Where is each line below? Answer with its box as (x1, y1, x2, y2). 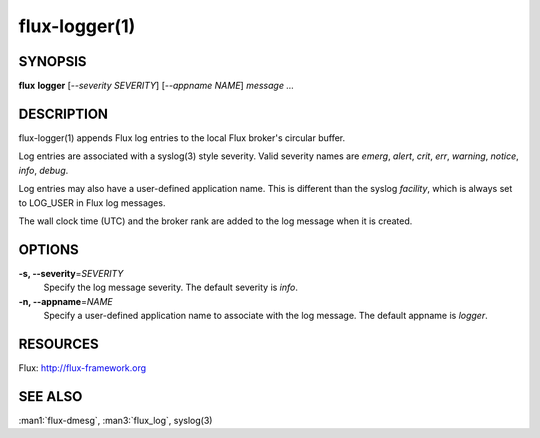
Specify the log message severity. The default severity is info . (43, 281, 299, 294)
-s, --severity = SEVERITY (18, 267, 124, 279)
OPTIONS (18, 241, 79, 258)
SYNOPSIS (18, 53, 87, 70)
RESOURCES (18, 335, 99, 352)
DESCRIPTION (18, 105, 109, 122)
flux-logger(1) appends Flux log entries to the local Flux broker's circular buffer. (18, 131, 346, 144)
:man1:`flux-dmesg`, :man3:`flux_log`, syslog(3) (18, 414, 213, 426)
